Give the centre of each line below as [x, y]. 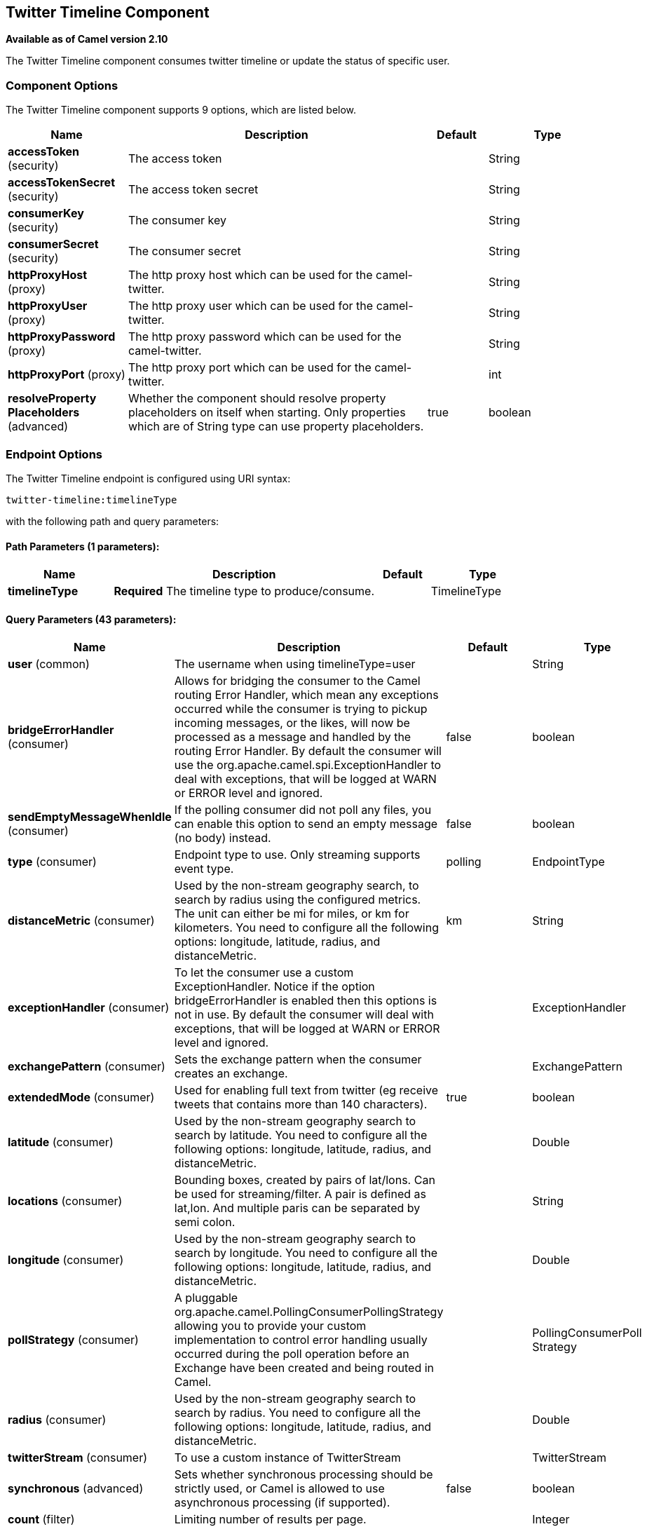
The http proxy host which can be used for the [251, 275]
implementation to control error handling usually [301, 1340]
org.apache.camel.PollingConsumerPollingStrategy [309, 1312]
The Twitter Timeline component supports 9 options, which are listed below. [181, 110]
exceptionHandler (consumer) [89, 1008]
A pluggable [206, 1298]
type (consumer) [52, 862]
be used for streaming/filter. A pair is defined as [300, 1194]
